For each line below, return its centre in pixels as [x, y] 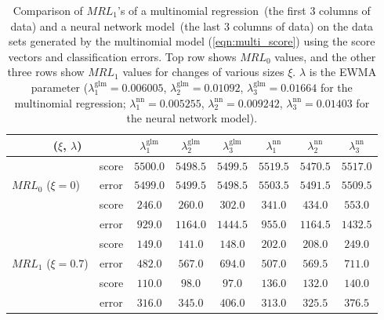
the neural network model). [192, 118]
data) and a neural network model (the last [116, 25]
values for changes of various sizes [203, 72]
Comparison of [48, 10]
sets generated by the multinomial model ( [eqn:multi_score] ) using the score [192, 41]
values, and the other [325, 56]
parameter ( [60, 87]
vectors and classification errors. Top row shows [122, 56]
